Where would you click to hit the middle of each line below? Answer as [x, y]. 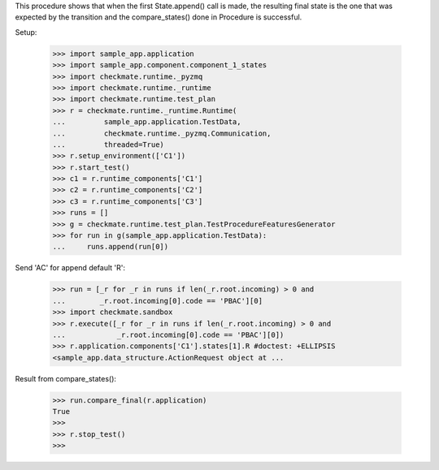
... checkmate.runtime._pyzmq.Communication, [162, 133]
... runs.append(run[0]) [111, 247]
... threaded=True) [108, 144]
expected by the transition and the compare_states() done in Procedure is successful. [159, 17]
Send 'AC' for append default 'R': [70, 268]
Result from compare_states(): [66, 378]
